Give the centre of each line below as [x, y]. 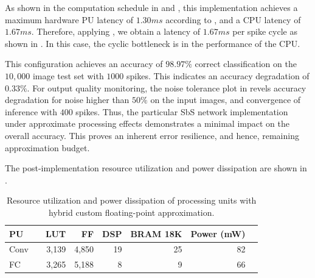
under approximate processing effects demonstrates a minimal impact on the [147, 123]
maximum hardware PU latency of [69, 19]
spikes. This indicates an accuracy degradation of [218, 75]
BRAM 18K [156, 233]
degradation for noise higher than [67, 100]
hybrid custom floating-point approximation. [131, 212]
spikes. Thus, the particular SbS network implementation [182, 111]
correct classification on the [246, 64]
